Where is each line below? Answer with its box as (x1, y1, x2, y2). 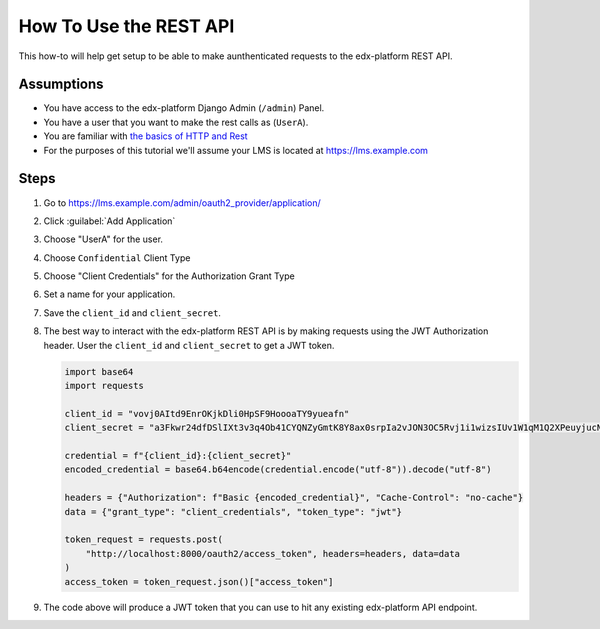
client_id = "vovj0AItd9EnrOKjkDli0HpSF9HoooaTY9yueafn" (64, 408, 350, 419)
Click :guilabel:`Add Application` (43, 215, 176, 227)
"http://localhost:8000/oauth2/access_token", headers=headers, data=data (85, 548, 460, 559)
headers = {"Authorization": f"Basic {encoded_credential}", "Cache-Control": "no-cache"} (64, 492, 524, 504)
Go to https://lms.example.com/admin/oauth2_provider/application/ (43, 196, 321, 209)
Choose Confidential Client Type (43, 251, 191, 264)
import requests (64, 380, 145, 392)
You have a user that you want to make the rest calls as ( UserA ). (43, 116, 309, 128)
